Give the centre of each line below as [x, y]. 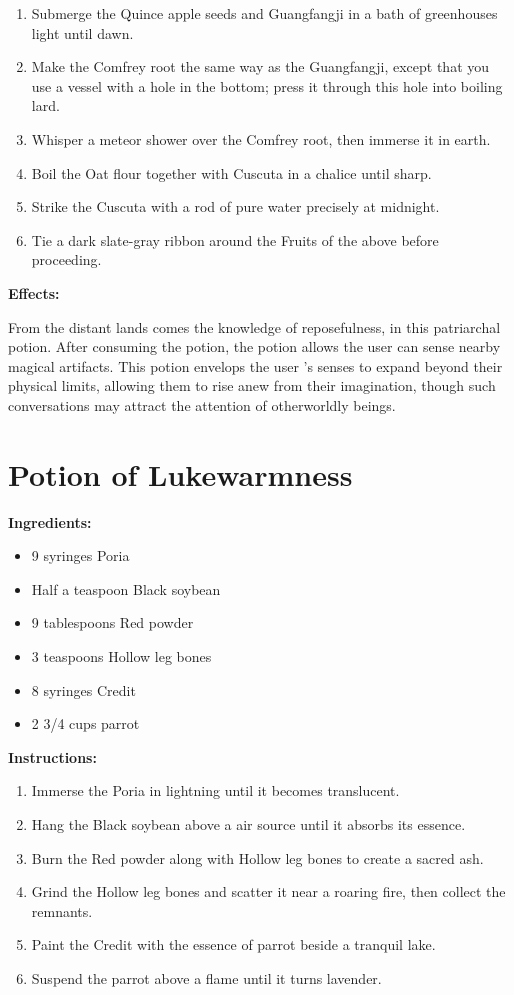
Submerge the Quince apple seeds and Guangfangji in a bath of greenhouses [264, 13]
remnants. [62, 910]
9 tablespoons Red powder [112, 622]
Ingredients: [50, 521]
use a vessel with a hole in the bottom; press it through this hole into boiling [267, 85]
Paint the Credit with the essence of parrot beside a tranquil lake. [233, 944]
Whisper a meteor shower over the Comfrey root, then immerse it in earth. [261, 138]
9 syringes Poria [80, 555]
